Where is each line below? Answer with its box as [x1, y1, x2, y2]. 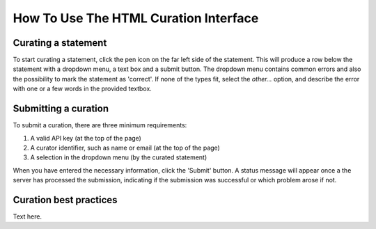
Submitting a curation [13, 103, 109, 115]
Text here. [13, 212, 42, 221]
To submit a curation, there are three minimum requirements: [13, 121, 187, 129]
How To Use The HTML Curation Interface [13, 10, 259, 26]
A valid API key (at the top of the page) [30, 134, 142, 142]
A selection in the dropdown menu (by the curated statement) [30, 153, 207, 161]
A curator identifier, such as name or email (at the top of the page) [30, 143, 221, 152]
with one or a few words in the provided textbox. [13, 84, 152, 93]
